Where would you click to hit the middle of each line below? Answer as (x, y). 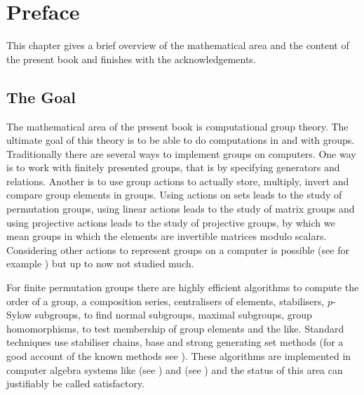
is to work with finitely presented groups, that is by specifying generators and (173, 167)
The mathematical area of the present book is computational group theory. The (177, 126)
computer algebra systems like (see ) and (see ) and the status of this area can (175, 369)
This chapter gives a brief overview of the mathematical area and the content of (178, 45)
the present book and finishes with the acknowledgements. (131, 59)
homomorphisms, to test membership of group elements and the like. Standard (175, 328)
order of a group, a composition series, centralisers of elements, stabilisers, (166, 301)
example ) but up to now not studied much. (100, 263)
